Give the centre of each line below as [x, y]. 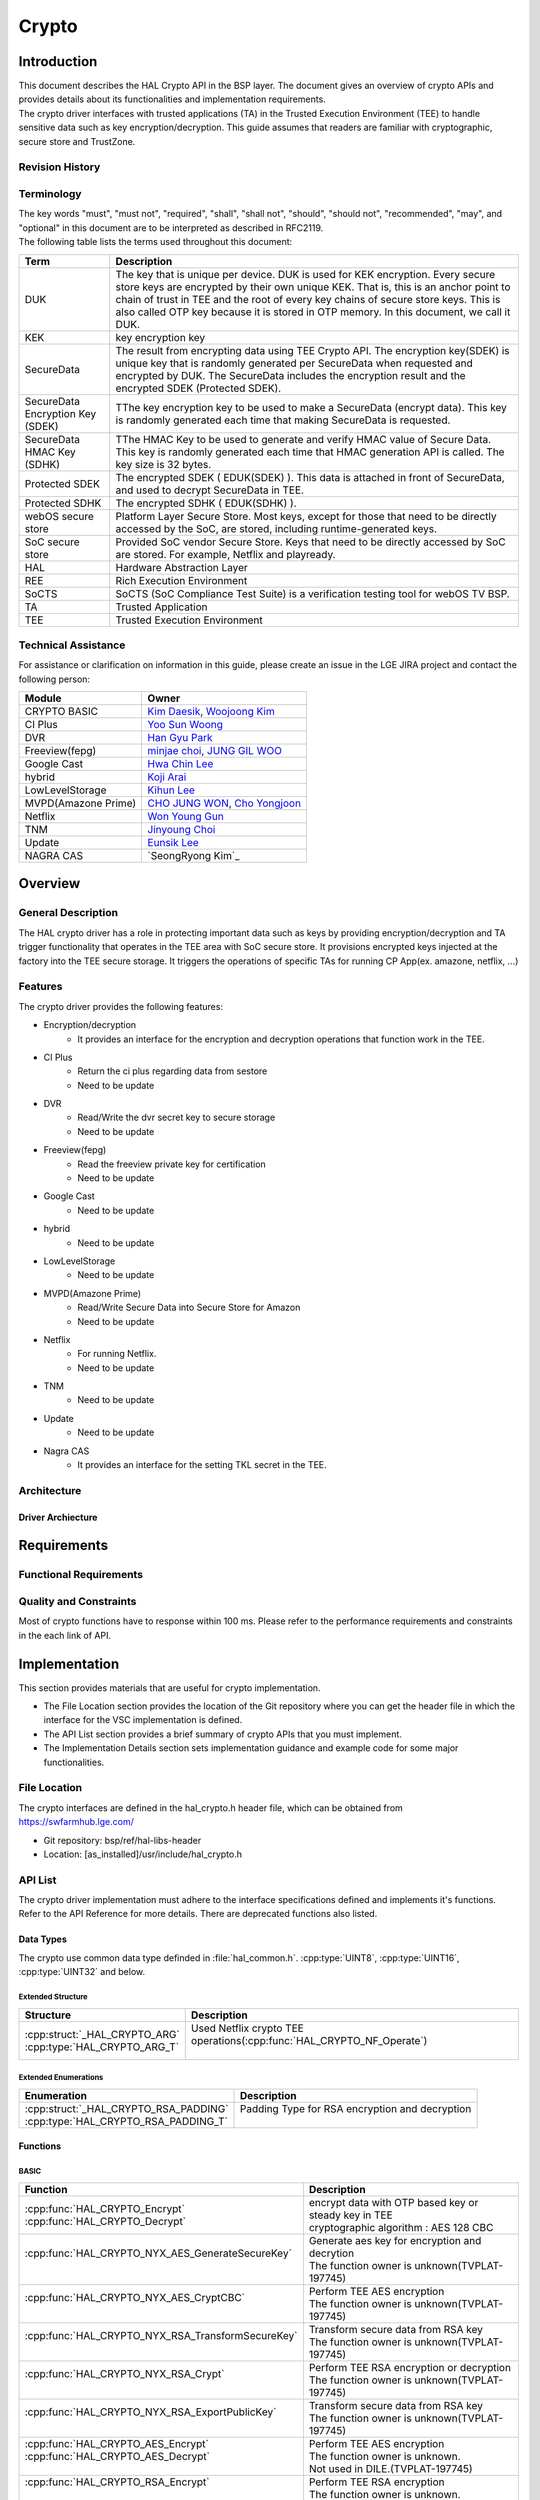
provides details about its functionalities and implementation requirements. [172, 99]
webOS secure [59, 516]
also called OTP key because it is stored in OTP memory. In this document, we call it [313, 312]
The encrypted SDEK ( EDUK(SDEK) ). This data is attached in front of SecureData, [310, 477]
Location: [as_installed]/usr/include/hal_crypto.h [142, 1854]
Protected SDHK [63, 503]
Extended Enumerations [61, 2077]
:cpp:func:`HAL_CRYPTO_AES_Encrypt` [116, 2443]
